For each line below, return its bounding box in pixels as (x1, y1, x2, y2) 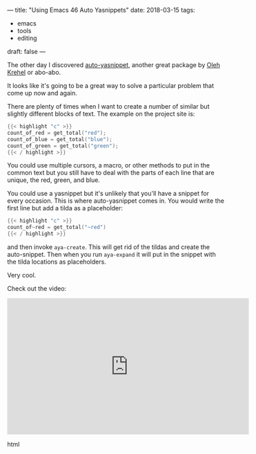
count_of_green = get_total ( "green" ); (7, 142, 119, 149)
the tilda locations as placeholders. (7, 257, 107, 266)
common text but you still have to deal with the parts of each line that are (7, 169, 215, 177)
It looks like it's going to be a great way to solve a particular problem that (7, 82, 214, 89)
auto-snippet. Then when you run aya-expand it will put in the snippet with (7, 251, 216, 258)
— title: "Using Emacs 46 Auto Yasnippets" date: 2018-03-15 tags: (7, 6, 195, 14)
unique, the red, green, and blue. (7, 176, 100, 184)
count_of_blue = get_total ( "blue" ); (7, 136, 112, 143)
